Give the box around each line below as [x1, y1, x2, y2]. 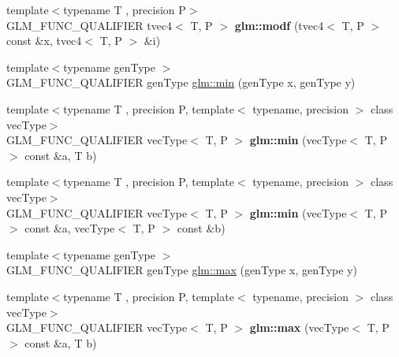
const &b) [177, 220, 226, 236]
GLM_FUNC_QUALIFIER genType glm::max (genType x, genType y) [6, 262, 358, 278]
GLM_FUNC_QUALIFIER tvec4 [6, 17, 173, 33]
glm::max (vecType [249, 319, 349, 336]
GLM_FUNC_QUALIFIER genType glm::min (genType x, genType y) [6, 74, 356, 91]
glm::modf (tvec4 [234, 17, 324, 33]
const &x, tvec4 [6, 32, 82, 49]
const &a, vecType [24, 220, 115, 236]
